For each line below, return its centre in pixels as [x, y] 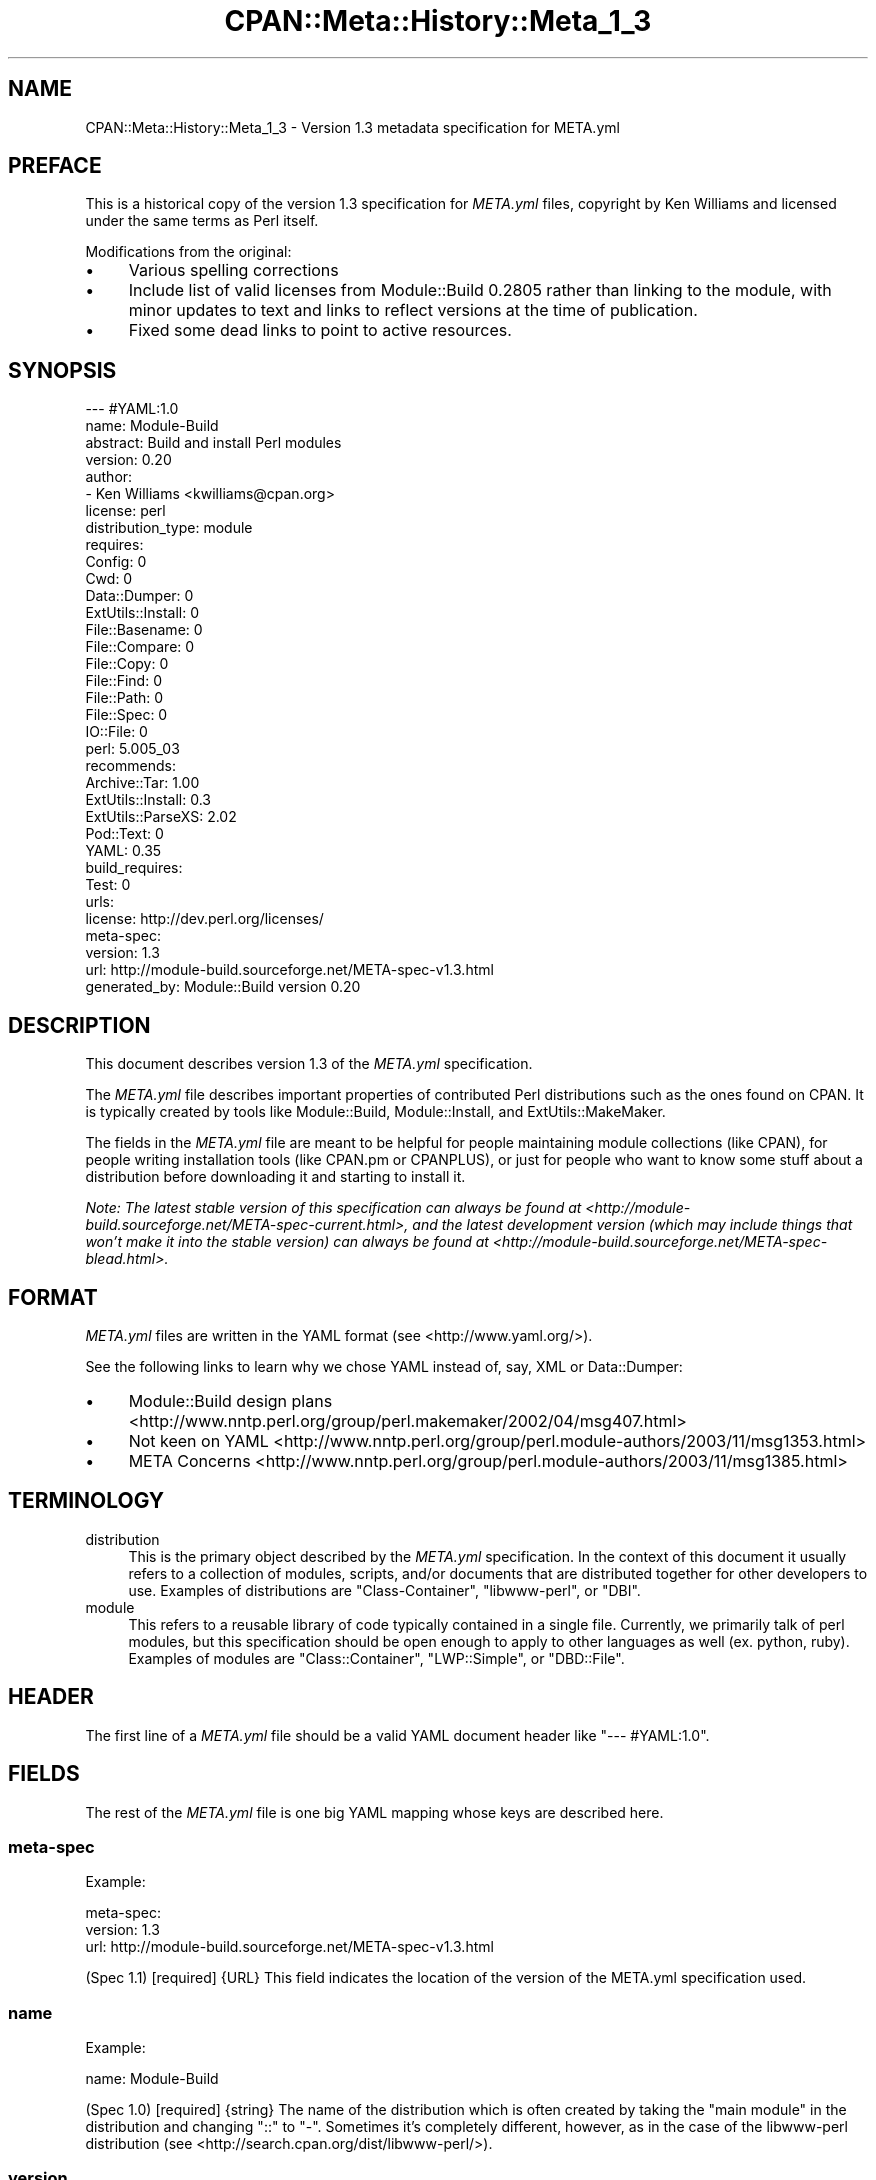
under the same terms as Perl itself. [202, 221]
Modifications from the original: [188, 252]
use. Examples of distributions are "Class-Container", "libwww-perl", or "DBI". [384, 1590]
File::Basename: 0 [144, 630]
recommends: [130, 766]
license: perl [125, 511]
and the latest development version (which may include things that [632, 1225]
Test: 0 [108, 885]
